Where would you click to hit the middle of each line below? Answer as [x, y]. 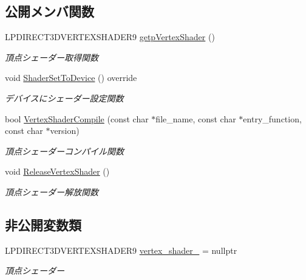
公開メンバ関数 [49, 11]
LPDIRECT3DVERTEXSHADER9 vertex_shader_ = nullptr [121, 250]
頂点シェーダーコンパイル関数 [64, 151]
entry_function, [272, 118]
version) [65, 131]
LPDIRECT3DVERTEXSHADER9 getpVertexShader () [110, 37]
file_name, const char [196, 118]
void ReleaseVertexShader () [57, 171]
